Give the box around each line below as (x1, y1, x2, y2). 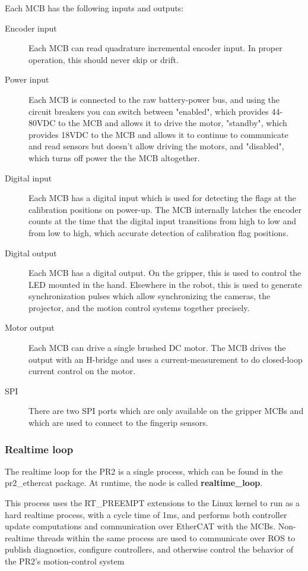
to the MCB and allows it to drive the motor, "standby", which (58, 117, 287, 129)
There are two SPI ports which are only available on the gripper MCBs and (28, 404, 304, 417)
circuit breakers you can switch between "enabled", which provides (28, 105, 269, 117)
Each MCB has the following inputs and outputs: (5, 2, 184, 14)
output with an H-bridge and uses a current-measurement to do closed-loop (28, 353, 303, 365)
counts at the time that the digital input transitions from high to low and (28, 215, 297, 227)
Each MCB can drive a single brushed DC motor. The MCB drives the (28, 341, 286, 354)
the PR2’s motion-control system (5, 555, 125, 567)
